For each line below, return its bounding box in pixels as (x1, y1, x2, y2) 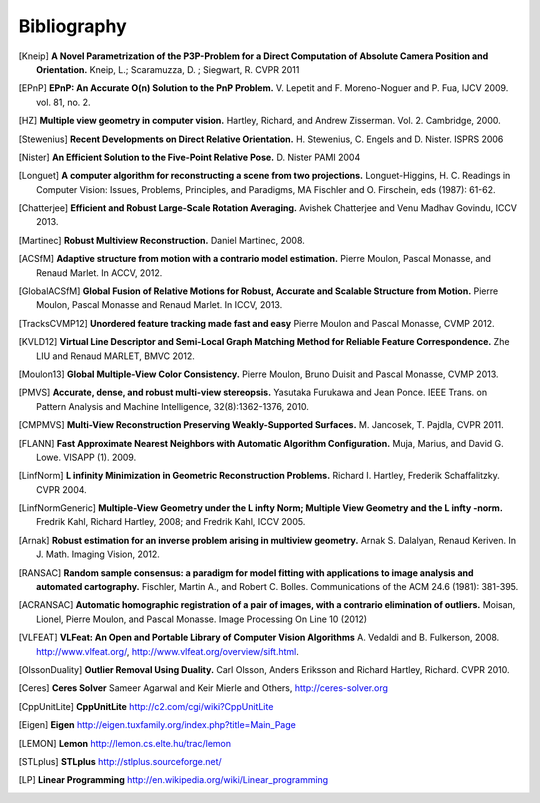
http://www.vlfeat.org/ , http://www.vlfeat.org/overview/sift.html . (36, 645, 300, 657)
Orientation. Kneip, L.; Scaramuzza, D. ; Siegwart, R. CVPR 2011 (36, 63, 300, 75)
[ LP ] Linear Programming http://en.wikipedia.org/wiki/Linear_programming (18, 774, 329, 786)
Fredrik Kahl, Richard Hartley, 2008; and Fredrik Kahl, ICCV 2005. (36, 516, 306, 528)
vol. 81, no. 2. (36, 96, 91, 108)
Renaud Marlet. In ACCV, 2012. (36, 266, 163, 279)
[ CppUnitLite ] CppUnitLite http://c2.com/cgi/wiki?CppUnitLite (18, 700, 274, 712)
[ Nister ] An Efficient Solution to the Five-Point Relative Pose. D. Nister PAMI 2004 (18, 151, 361, 163)
